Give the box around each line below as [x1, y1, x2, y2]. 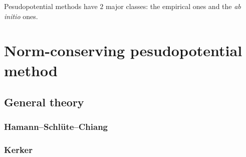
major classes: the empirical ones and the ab [105, 1, 241, 11]
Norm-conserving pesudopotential [4, 40, 242, 61]
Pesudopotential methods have [4, 1, 98, 11]
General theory [4, 94, 84, 110]
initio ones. [4, 11, 38, 21]
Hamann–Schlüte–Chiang [4, 120, 108, 133]
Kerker [4, 143, 33, 156]
